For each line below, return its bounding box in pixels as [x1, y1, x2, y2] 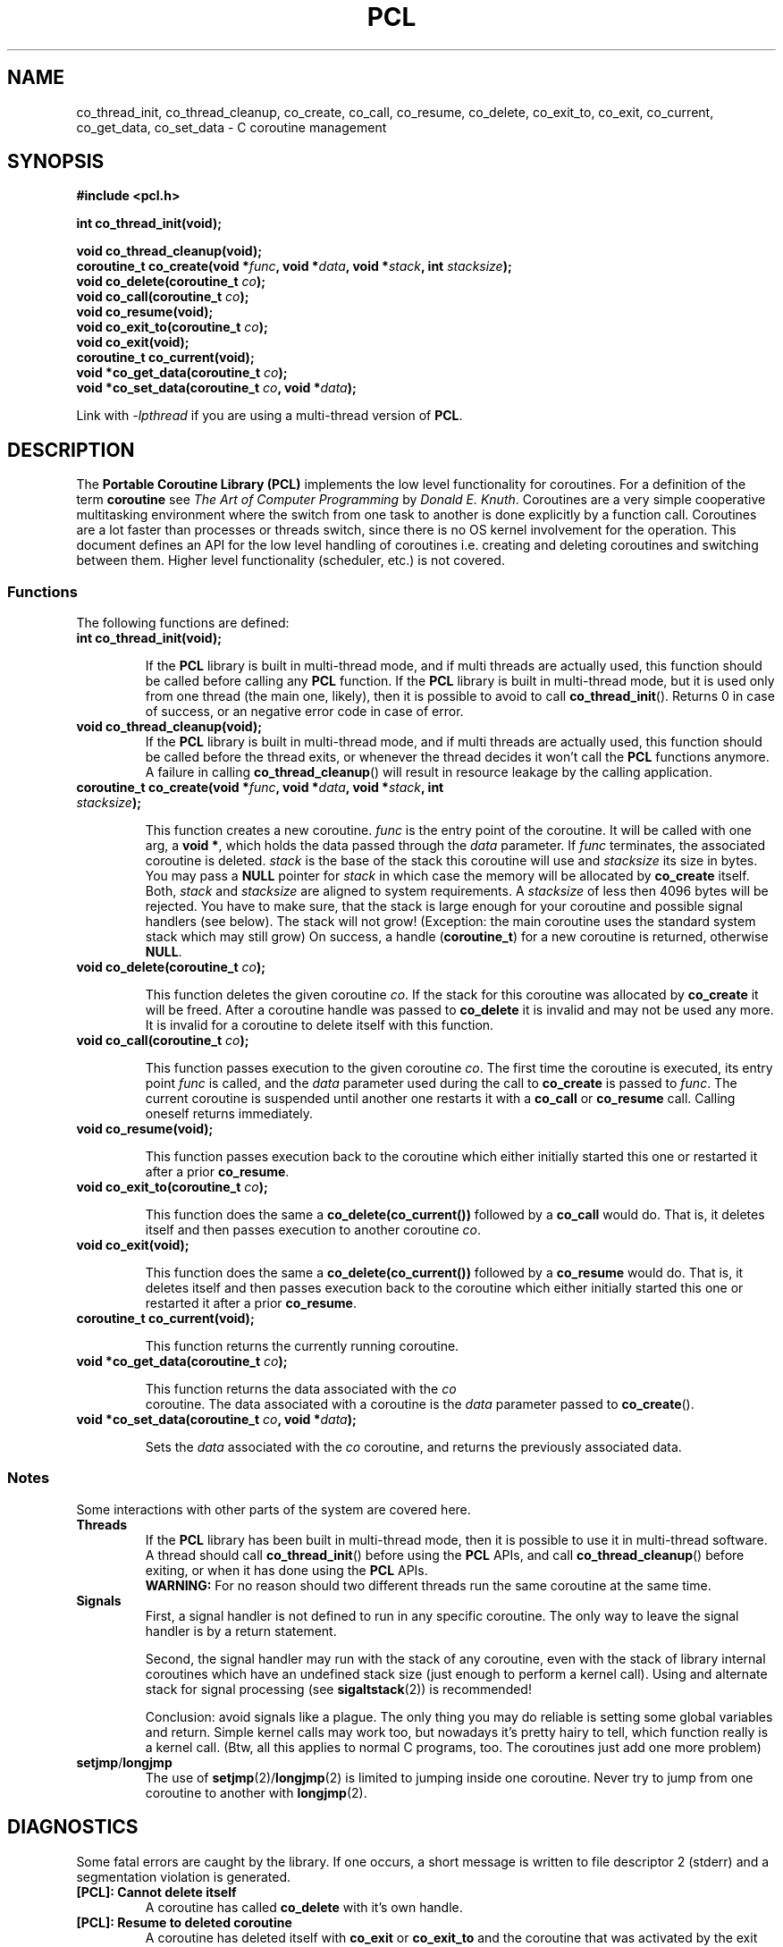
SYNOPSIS [7, 150, 105, 173]
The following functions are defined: [76, 615, 290, 631]
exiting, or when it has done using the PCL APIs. [145, 1562, 428, 1578]
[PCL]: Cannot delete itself [76, 1884, 237, 1900]
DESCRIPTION [7, 438, 135, 461]
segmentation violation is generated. [76, 1868, 291, 1884]
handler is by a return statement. [145, 1622, 337, 1639]
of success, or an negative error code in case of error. [145, 704, 464, 720]
